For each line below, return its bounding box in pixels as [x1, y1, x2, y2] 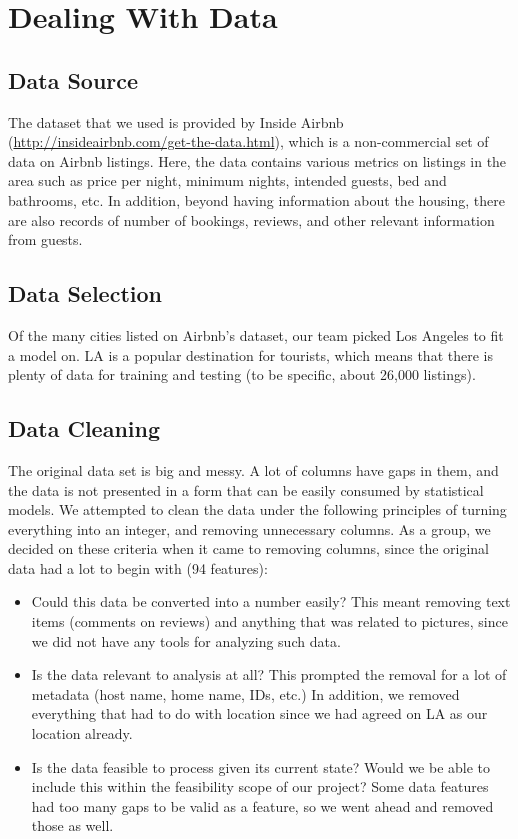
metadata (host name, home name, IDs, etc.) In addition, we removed [31, 683, 460, 704]
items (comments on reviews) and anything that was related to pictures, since [31, 611, 508, 632]
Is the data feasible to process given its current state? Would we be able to [31, 756, 491, 777]
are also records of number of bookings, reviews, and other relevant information [8, 209, 495, 230]
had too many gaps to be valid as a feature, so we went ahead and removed [31, 795, 494, 816]
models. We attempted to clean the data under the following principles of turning [8, 499, 507, 520]
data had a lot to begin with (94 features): [8, 557, 268, 578]
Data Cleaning [8, 413, 160, 444]
